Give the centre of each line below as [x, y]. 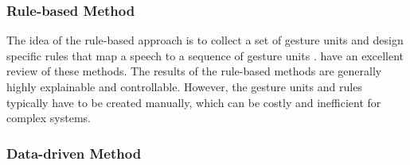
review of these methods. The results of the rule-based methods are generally [194, 71]
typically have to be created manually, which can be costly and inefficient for [194, 102]
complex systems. [49, 118]
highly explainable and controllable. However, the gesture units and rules [184, 86]
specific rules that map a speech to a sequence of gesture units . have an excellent [205, 55]
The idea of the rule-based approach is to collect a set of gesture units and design [205, 40]
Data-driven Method [74, 153]
